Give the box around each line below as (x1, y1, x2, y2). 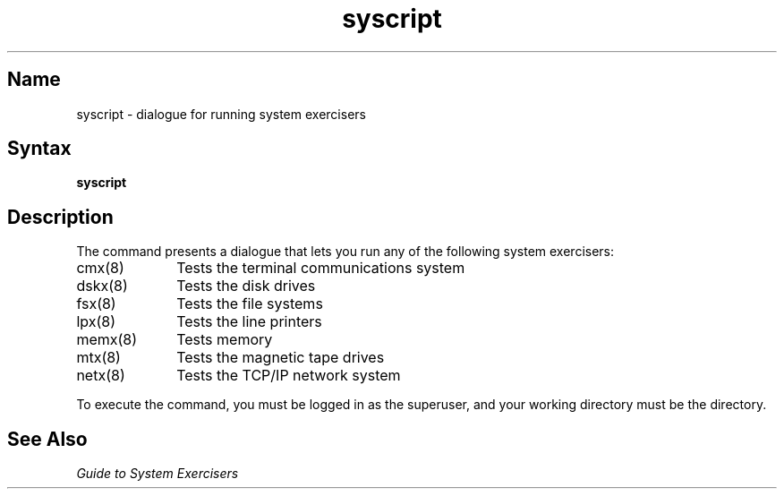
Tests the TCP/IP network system (176, 366, 401, 385)
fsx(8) (76, 295, 116, 313)
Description (7, 205, 114, 228)
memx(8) (76, 330, 138, 349)
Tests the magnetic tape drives (176, 348, 385, 367)
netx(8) (76, 366, 125, 385)
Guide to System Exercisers (76, 466, 239, 482)
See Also (7, 427, 88, 450)
